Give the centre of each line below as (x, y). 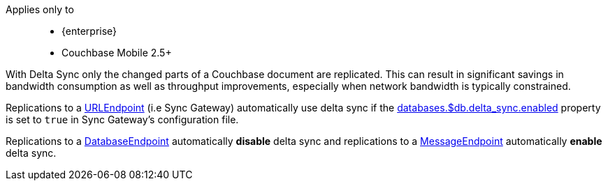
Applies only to (40, 9)
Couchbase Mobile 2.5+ (117, 53)
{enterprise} (89, 31)
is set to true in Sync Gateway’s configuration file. (122, 119)
